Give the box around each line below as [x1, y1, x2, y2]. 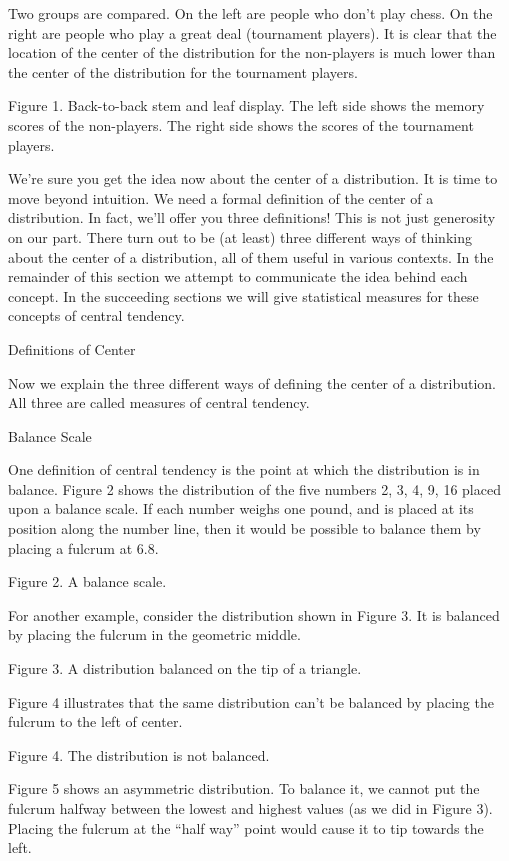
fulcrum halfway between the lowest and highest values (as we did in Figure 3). [8, 798, 493, 818]
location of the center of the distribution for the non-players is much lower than [8, 42, 496, 63]
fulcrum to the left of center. [8, 711, 183, 732]
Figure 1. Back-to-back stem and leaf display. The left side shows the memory [8, 95, 485, 116]
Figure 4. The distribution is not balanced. [8, 744, 270, 765]
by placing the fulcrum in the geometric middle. [8, 624, 301, 645]
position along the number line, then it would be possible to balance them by [8, 518, 481, 539]
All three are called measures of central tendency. [8, 392, 310, 413]
